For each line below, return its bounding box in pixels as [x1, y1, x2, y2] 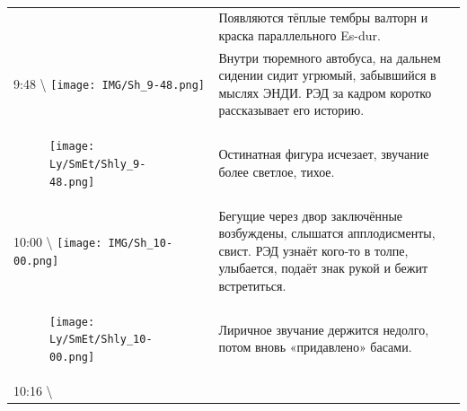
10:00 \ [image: [13, 232, 102, 250]
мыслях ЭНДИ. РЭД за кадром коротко [218, 83, 432, 101]
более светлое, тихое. [218, 162, 335, 180]
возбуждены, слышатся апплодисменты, [218, 223, 436, 242]
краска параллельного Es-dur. [218, 25, 381, 44]
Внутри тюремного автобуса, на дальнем [218, 48, 441, 66]
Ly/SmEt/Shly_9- [49, 157, 146, 171]
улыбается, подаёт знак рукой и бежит [218, 258, 428, 277]
